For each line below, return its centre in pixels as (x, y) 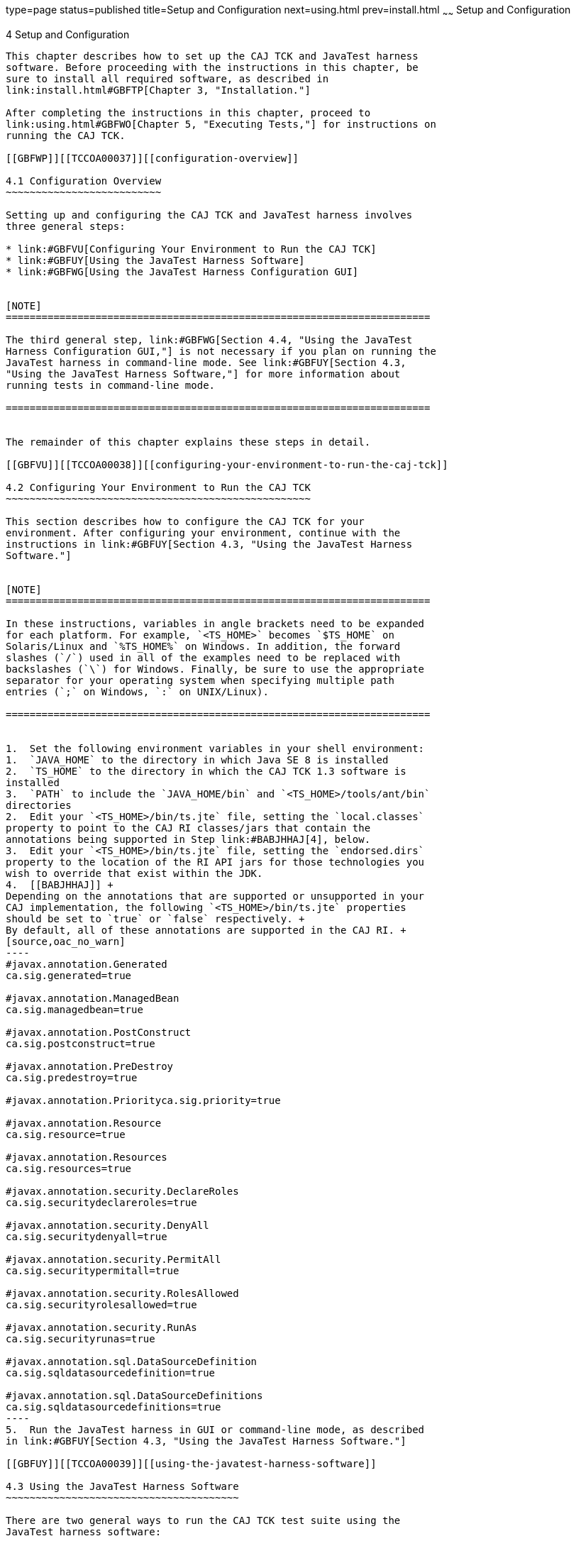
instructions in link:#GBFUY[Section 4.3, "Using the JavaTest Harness (209, 544)
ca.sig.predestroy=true (72, 1077)
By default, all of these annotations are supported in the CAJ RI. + (206, 930)
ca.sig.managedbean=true (74, 1009)
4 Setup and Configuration (68, 34)
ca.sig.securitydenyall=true (87, 1236)
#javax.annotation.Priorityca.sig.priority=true (143, 1100)
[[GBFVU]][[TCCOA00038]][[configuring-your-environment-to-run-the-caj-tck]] (227, 464)
